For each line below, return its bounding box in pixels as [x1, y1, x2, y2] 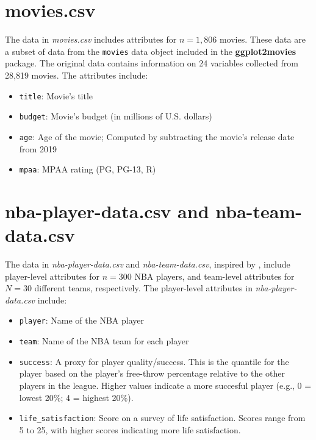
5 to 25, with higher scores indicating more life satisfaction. [19, 423, 241, 436]
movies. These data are [219, 33, 306, 46]
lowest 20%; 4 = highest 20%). [19, 391, 134, 403]
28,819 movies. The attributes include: [5, 68, 148, 81]
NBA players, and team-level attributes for [134, 269, 295, 282]
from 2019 [19, 142, 57, 155]
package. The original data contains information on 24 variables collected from [5, 57, 298, 69]
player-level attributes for [5, 269, 99, 282]
